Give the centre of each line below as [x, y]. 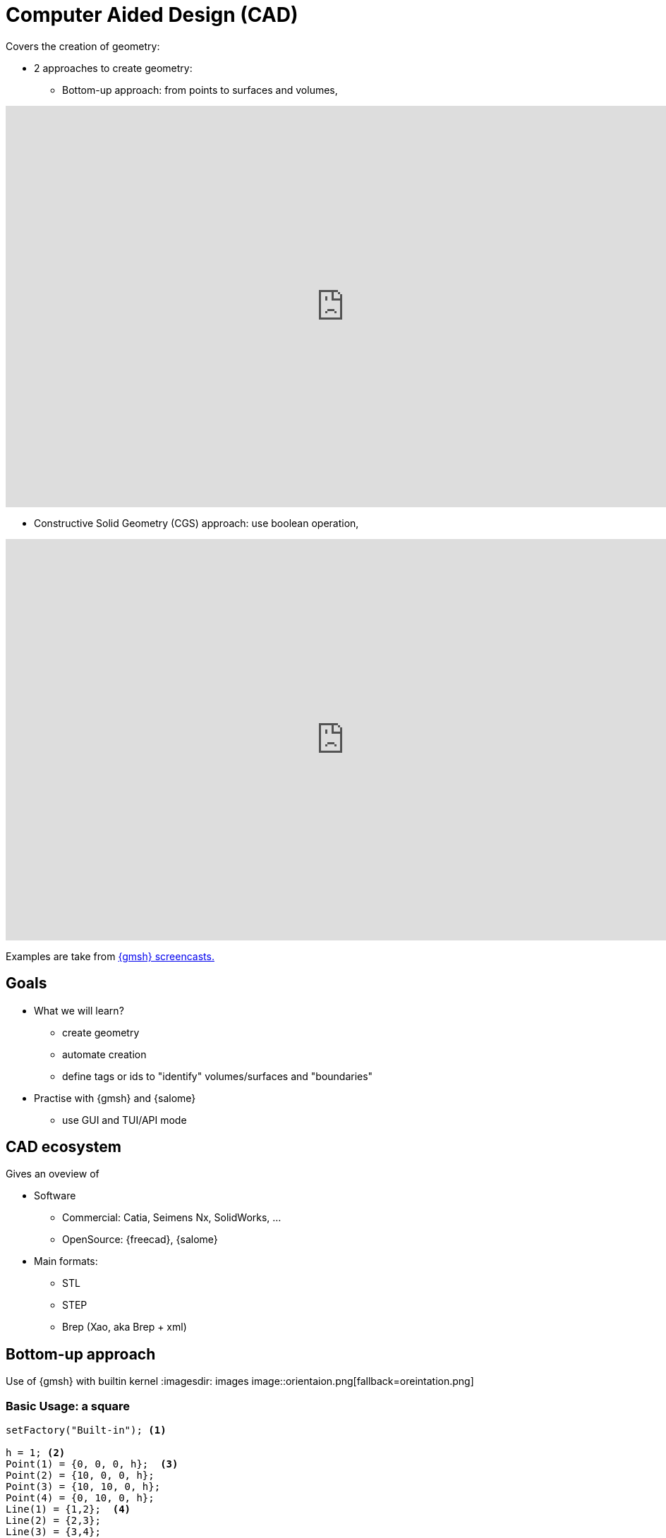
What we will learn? [79, 1010]
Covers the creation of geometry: [83, 46]
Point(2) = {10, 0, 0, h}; [80, 1476]
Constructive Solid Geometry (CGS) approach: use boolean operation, [196, 523]
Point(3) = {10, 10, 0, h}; [83, 1487]
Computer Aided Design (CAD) [152, 15]
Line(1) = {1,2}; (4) [68, 1509]
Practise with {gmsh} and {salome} [115, 1098]
